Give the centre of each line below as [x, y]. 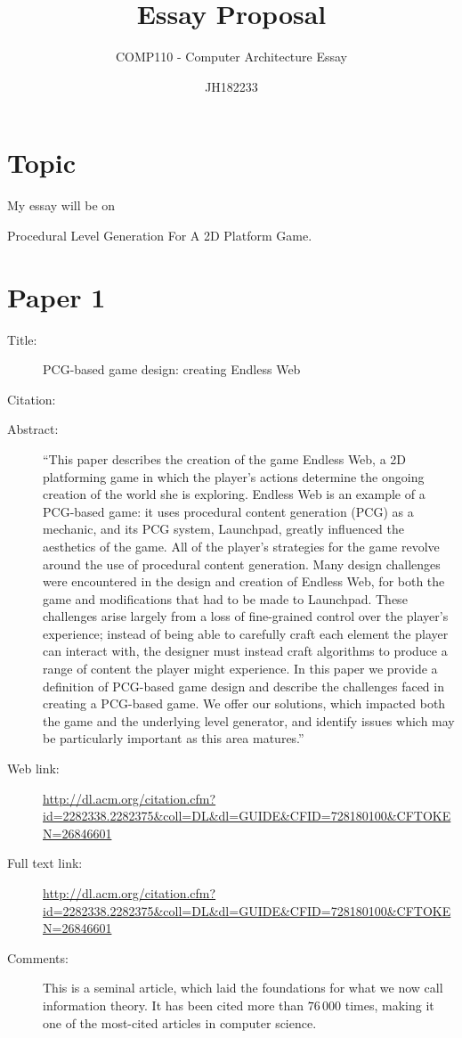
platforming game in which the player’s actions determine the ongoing [234, 476]
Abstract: [33, 429]
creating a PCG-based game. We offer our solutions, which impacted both [244, 703]
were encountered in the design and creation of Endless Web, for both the [244, 581]
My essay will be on [61, 205]
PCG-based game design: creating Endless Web [172, 369]
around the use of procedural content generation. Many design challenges [242, 564]
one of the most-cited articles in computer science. [180, 1022]
